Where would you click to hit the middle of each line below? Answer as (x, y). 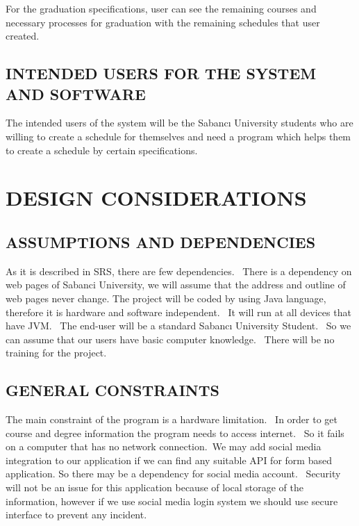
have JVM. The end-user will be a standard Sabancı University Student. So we (178, 326)
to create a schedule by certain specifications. (102, 150)
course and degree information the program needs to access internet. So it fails (175, 433)
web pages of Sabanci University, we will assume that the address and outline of (176, 285)
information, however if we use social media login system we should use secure (172, 501)
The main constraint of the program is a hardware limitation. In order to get (172, 419)
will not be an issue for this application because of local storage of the (155, 487)
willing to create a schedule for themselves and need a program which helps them (178, 136)
